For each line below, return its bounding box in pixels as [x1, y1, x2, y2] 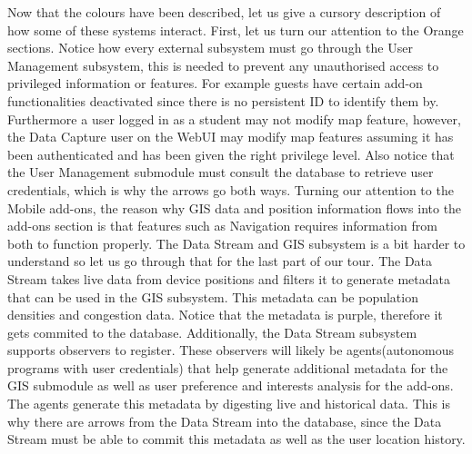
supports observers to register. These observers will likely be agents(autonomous [7, 340, 455, 360]
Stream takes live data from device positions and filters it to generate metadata [7, 269, 450, 288]
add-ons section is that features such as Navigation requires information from [7, 216, 437, 235]
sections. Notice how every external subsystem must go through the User [7, 38, 413, 57]
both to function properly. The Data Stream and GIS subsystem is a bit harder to [7, 233, 466, 252]
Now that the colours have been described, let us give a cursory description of [7, 3, 441, 21]
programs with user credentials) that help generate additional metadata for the [7, 358, 448, 377]
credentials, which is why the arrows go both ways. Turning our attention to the [7, 180, 454, 199]
